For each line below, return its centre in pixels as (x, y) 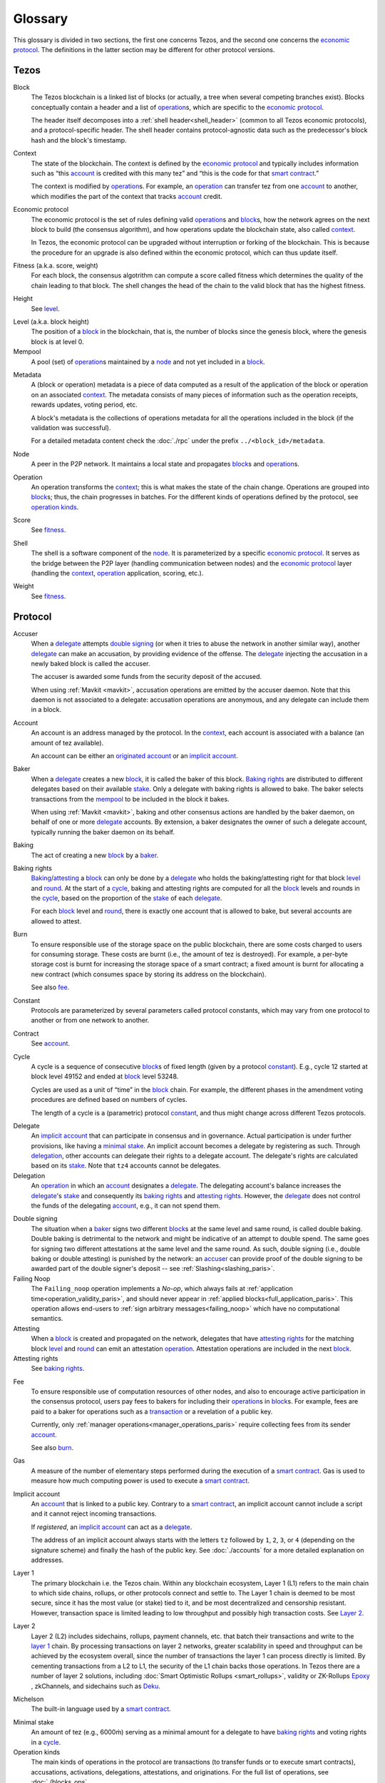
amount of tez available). (67, 742)
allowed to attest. (56, 921)
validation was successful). (71, 427)
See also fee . (50, 987)
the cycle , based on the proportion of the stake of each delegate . (127, 898)
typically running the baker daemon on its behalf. (103, 832)
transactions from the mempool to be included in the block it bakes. (130, 799)
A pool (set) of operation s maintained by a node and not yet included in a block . (148, 362)
